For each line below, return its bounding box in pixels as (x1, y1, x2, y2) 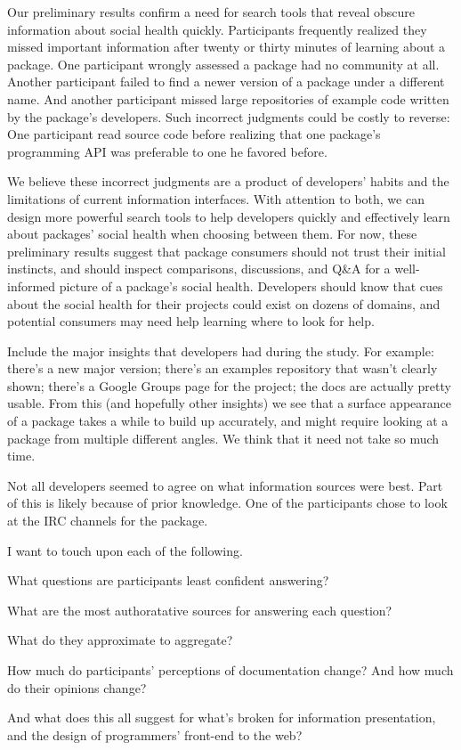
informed (7, 276, 56, 295)
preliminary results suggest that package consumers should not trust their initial (7, 241, 446, 260)
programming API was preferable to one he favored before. (7, 142, 328, 160)
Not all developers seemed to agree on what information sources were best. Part (7, 476, 443, 494)
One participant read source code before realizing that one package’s (7, 125, 381, 143)
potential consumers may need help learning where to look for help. (7, 312, 375, 330)
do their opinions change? (7, 678, 147, 697)
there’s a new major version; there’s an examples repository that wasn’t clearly (7, 359, 438, 378)
